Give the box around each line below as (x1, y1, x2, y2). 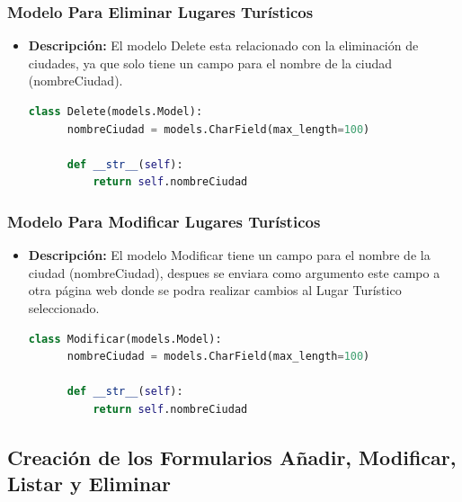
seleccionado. (28, 298, 100, 317)
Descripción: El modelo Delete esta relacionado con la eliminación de (28, 36, 419, 55)
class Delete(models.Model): (28, 105, 203, 118)
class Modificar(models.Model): (28, 332, 222, 345)
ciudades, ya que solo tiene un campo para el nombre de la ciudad (28, 53, 393, 72)
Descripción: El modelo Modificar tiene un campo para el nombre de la (28, 246, 431, 264)
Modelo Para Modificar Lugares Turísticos (7, 210, 321, 232)
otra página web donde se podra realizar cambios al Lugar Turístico (28, 281, 402, 300)
